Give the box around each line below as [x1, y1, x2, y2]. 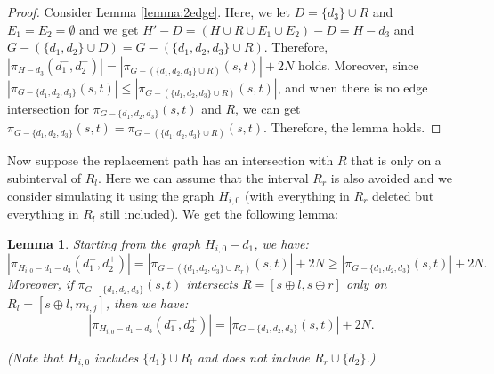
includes [94, 347, 139, 366]
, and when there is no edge [277, 77, 428, 96]
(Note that [7, 347, 63, 366]
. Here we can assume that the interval [97, 169, 309, 187]
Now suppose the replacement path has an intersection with [7, 151, 334, 170]
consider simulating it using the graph [7, 186, 215, 204]
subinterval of [7, 169, 81, 187]
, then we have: [105, 293, 189, 312]
